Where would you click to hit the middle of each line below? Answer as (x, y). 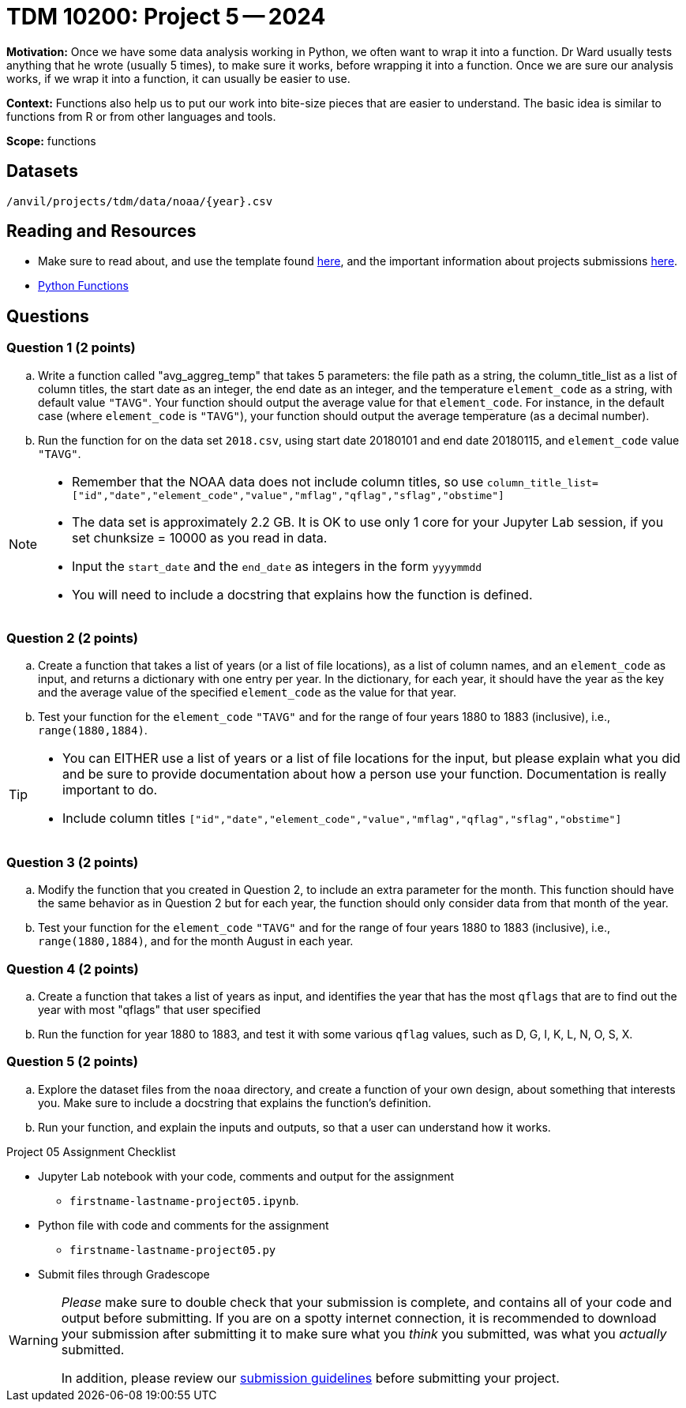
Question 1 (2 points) (71, 348)
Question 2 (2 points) (73, 638)
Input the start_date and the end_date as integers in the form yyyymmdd (277, 566)
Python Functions (83, 286)
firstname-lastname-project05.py (173, 1250)
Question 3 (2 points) (73, 862)
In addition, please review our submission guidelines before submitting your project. (310, 1378)
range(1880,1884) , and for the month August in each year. (196, 941)
